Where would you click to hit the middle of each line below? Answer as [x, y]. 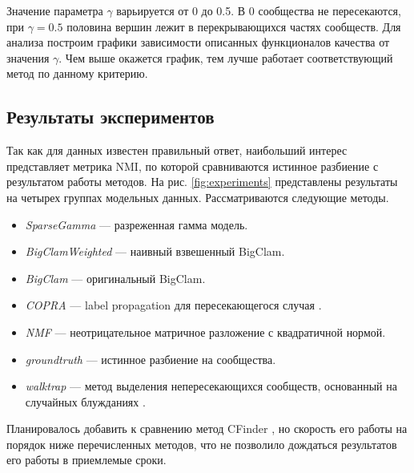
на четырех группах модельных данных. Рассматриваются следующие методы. [198, 197]
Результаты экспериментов [111, 117]
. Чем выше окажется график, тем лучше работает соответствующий [226, 57]
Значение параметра [55, 10]
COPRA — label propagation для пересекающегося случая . [173, 305]
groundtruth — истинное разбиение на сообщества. [151, 359]
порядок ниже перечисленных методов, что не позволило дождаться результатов [202, 444]
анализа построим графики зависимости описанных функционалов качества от [198, 42]
